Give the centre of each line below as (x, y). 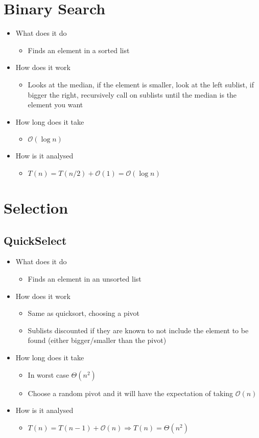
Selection (36, 208)
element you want (55, 105)
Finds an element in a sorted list (79, 50)
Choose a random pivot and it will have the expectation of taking (131, 393)
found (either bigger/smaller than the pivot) (97, 340)
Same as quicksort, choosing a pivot (84, 313)
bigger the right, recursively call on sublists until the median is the (132, 94)
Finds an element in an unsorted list (85, 279)
